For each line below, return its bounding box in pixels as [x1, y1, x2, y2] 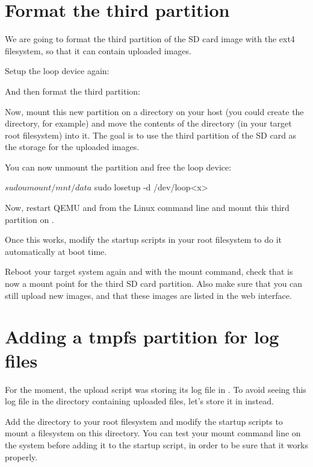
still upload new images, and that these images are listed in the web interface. [5, 289, 292, 301]
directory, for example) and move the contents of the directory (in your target [5, 117, 292, 130]
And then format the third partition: [5, 84, 140, 97]
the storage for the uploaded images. [5, 140, 140, 153]
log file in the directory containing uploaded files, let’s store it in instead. [5, 395, 274, 407]
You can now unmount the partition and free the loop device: [5, 160, 232, 173]
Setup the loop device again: [5, 64, 110, 77]
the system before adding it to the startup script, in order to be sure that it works [5, 438, 308, 451]
